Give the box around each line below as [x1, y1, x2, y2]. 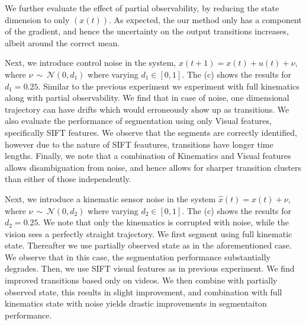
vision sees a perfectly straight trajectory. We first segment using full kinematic [5, 227, 292, 240]
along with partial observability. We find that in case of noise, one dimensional [5, 91, 289, 104]
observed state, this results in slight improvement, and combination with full [5, 285, 282, 298]
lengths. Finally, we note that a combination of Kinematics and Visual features [5, 149, 291, 162]
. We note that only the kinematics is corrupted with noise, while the [38, 216, 289, 228]
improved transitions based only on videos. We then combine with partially [5, 274, 278, 286]
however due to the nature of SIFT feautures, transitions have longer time [5, 138, 273, 150]
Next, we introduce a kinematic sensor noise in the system [5, 192, 216, 205]
